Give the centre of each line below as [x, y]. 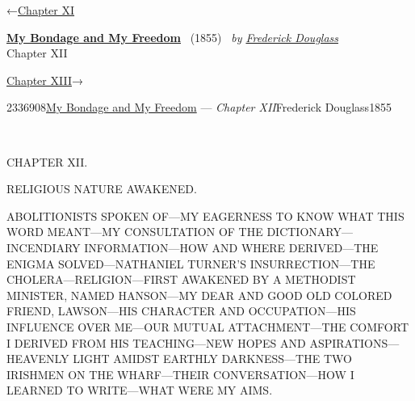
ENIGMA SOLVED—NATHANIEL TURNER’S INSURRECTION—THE [191, 263]
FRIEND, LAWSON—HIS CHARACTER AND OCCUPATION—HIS [181, 311]
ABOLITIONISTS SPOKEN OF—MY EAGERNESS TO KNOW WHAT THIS [205, 215]
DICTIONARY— [310, 232]
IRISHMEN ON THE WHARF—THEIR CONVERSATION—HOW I [180, 374]
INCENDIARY [44, 247]
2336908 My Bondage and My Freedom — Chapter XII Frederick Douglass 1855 [199, 107]
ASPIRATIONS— [354, 342]
